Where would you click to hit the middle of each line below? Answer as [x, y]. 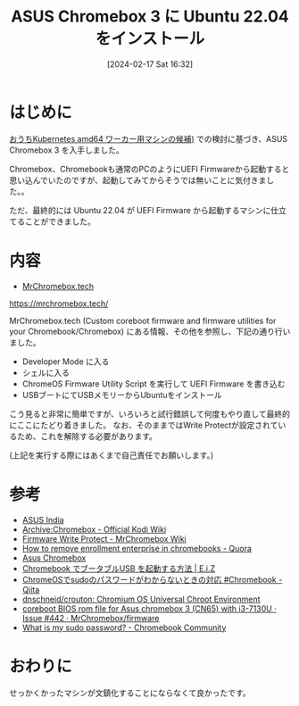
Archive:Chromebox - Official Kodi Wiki [94, 529]
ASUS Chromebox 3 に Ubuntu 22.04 [150, 17]
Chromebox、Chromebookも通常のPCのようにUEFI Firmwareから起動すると [149, 169]
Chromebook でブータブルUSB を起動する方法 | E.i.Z [119, 568]
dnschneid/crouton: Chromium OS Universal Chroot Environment [141, 599]
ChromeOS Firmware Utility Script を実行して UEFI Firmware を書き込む [154, 384]
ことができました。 [60, 221]
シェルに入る [46, 372]
